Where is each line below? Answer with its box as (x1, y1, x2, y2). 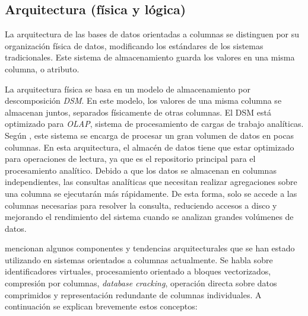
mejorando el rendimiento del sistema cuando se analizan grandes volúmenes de (5, 210, 294, 223)
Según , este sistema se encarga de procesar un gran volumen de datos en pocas (5, 129, 294, 141)
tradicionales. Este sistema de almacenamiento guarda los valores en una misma (5, 51, 295, 63)
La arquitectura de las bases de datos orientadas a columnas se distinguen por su (5, 28, 300, 40)
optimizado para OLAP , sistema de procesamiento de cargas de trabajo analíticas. (5, 117, 304, 130)
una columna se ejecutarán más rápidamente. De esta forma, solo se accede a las (5, 187, 297, 199)
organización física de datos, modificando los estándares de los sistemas (5, 39, 263, 52)
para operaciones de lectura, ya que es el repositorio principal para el (5, 152, 256, 165)
